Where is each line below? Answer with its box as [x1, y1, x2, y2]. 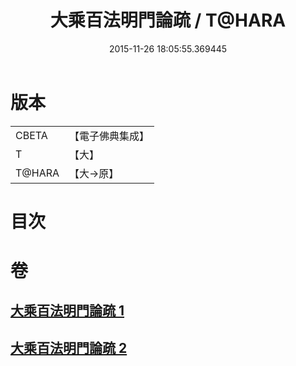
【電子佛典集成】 [69, 129, 150, 143]
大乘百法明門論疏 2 [10, 339, 128, 356]
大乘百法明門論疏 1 [10, 302, 125, 320]
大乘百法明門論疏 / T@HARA [49, 9, 287, 32]
